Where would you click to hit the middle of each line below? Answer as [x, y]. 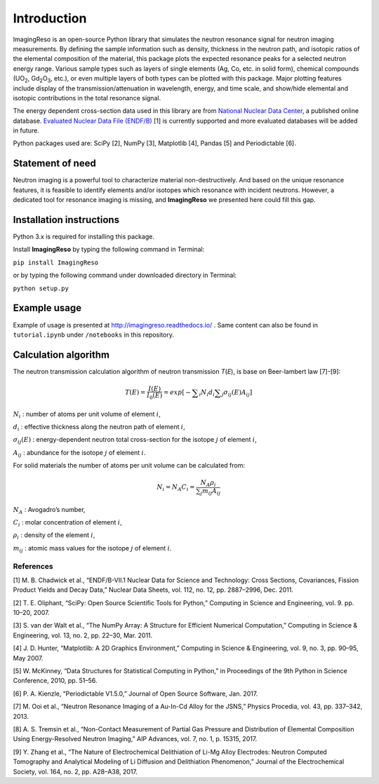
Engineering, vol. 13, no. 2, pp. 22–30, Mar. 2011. [83, 635]
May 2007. [28, 658]
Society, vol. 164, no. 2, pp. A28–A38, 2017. [75, 771]
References [33, 566]
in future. [26, 130]
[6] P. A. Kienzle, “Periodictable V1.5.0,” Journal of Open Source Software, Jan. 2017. [135, 694]
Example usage [47, 308]
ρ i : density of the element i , [54, 536]
